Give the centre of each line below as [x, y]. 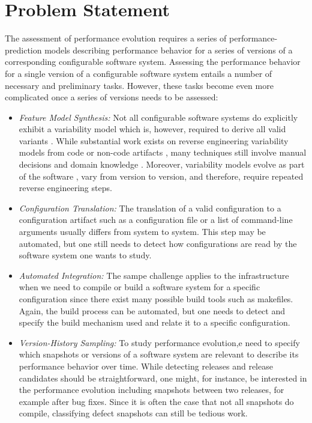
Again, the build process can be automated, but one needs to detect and [152, 310]
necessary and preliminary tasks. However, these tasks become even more [139, 85]
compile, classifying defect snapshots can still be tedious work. [133, 413]
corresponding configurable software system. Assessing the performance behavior [153, 62]
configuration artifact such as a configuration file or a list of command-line [156, 220]
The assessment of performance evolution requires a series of [116, 38]
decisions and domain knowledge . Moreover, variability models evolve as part [162, 164]
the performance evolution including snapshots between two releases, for [151, 390]
